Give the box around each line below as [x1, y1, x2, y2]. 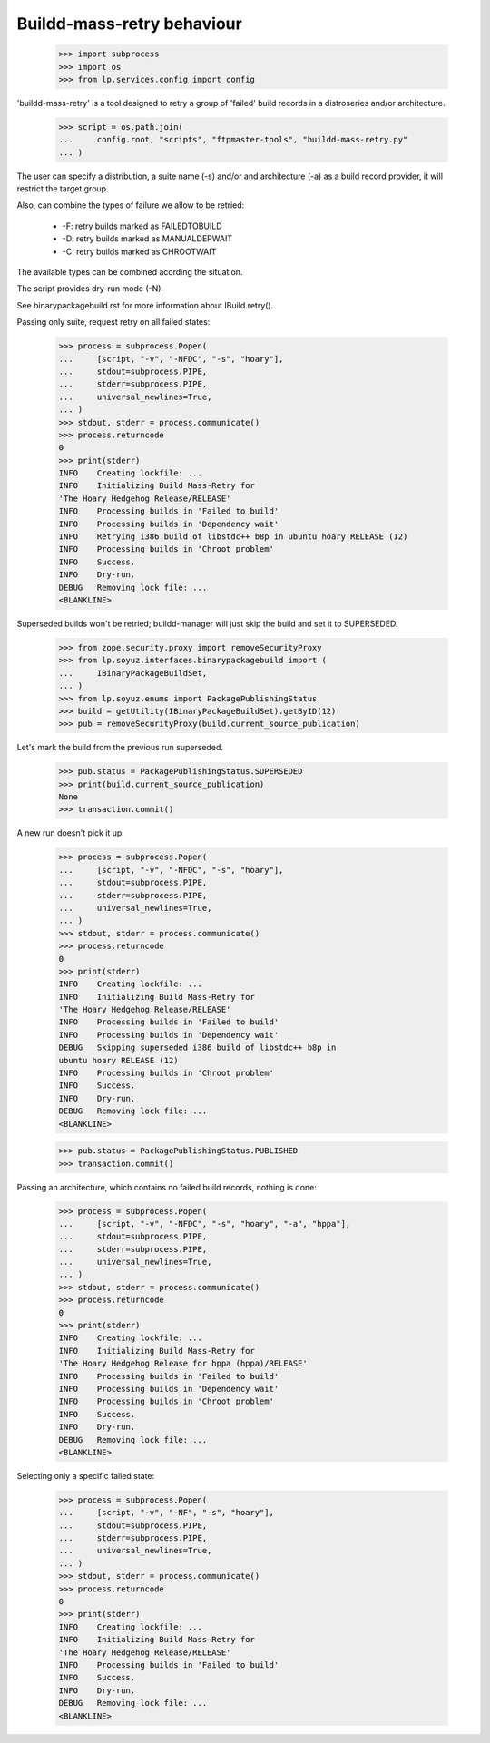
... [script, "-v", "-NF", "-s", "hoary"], [58, 1507, 274, 1518]
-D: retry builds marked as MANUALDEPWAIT [62, 233, 233, 244]
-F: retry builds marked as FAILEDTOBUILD [62, 220, 222, 231]
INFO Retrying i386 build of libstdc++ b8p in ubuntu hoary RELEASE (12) [58, 532, 408, 542]
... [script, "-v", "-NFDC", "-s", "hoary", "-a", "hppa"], [58, 1219, 351, 1229]
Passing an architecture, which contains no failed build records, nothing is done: [16, 1181, 317, 1192]
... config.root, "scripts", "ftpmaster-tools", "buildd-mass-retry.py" [58, 134, 408, 145]
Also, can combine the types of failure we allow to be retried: [16, 200, 245, 211]
